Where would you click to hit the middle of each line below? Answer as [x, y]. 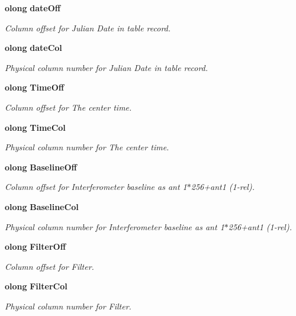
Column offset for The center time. [68, 107]
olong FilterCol [36, 286]
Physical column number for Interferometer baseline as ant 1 [115, 226]
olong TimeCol [35, 127]
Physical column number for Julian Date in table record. [107, 67]
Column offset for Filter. [49, 266]
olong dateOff [33, 8]
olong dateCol [33, 48]
